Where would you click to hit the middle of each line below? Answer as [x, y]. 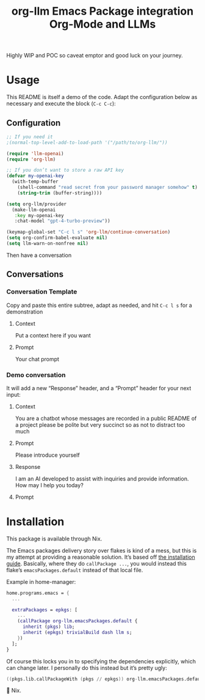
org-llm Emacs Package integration [103, 11]
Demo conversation [36, 375]
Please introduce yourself [48, 455]
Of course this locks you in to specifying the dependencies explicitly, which [101, 661]
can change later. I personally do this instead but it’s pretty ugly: [87, 668]
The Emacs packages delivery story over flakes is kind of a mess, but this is [102, 550]
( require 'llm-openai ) [35, 153]
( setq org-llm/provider [37, 204]
